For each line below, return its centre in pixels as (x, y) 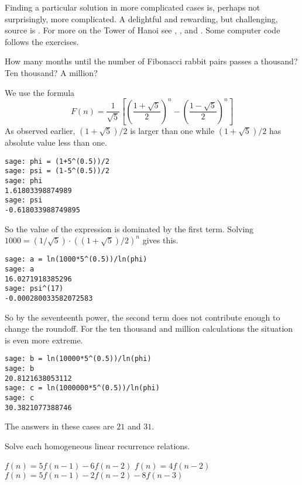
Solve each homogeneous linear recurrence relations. (97, 446)
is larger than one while (172, 131)
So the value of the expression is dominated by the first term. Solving (129, 228)
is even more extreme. (44, 340)
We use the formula (40, 92)
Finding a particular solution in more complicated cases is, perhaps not (133, 7)
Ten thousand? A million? (51, 72)
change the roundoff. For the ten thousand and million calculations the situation (149, 329)
